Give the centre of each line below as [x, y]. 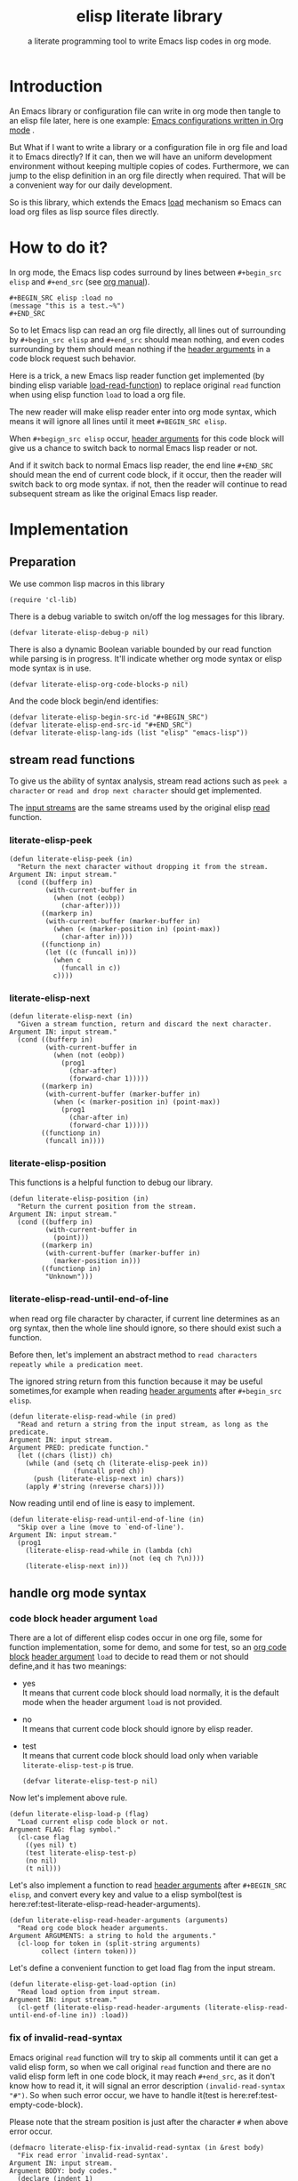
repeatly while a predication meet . [77, 1364]
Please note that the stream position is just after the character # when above [149, 2121]
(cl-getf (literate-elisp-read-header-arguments [109, 2008]
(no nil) [41, 1861]
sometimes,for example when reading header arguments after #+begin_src [145, 1390]
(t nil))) [44, 1869]
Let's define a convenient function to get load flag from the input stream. [142, 1968]
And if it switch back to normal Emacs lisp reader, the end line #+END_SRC [141, 465]
